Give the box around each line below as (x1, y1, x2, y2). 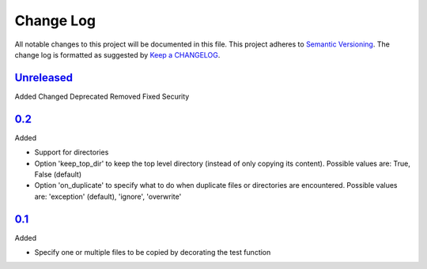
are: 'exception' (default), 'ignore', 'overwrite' (34, 192, 182, 201)
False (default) (34, 170, 82, 179)
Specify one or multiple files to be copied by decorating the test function (34, 248, 271, 256)
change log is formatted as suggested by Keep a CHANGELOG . (14, 50, 221, 59)
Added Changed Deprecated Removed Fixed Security (14, 92, 190, 101)
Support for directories (34, 148, 109, 157)
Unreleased (14, 71, 74, 84)
